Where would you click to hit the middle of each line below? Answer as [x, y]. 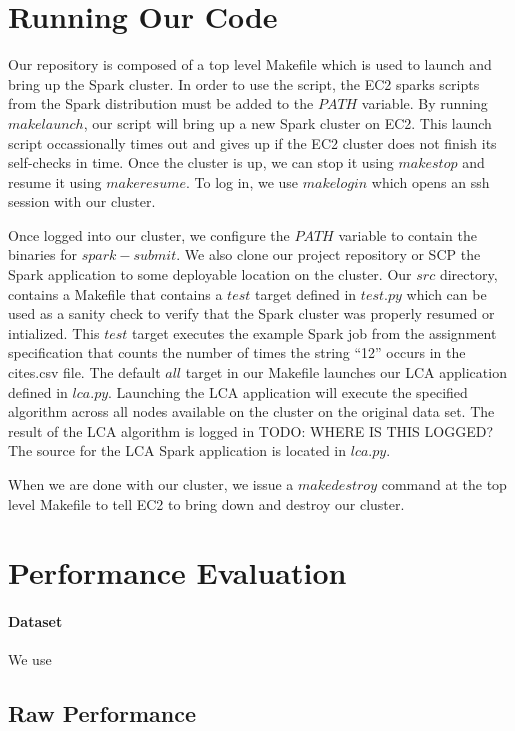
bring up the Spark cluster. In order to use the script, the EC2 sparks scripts [244, 83]
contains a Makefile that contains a [115, 293]
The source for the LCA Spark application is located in [177, 450]
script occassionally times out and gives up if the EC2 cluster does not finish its [252, 142]
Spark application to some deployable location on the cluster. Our [210, 274]
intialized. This [54, 332]
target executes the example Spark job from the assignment [314, 332]
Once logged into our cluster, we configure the [149, 234]
